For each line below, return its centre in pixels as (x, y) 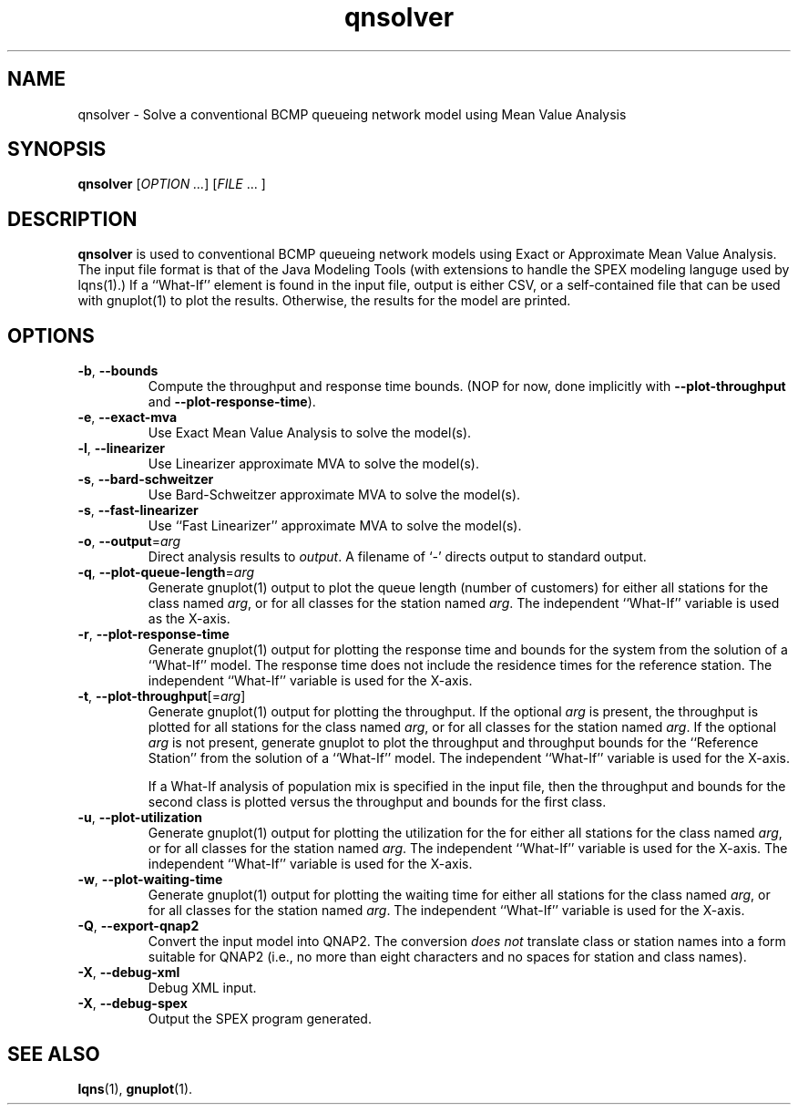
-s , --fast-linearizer (138, 510)
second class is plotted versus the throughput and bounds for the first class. (377, 802)
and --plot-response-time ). (232, 402)
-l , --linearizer (122, 448)
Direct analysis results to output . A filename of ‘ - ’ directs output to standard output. (397, 557)
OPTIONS (51, 335)
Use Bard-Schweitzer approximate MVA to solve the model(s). (334, 495)
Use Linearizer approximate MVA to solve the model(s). (313, 464)
